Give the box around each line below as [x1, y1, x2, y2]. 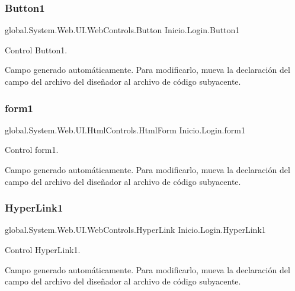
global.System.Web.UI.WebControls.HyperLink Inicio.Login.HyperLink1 [5, 223, 266, 236]
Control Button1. [5, 43, 68, 56]
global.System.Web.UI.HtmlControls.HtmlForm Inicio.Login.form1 [5, 123, 245, 136]
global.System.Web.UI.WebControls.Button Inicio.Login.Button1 [5, 24, 240, 36]
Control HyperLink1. [5, 244, 81, 255]
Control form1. [5, 143, 59, 156]
